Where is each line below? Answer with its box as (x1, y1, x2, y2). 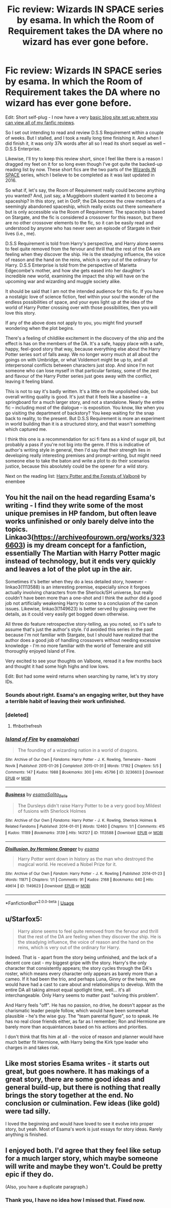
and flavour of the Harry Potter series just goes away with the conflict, (5, 373, 153, 379)
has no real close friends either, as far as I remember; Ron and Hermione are (5, 1018, 165, 1024)
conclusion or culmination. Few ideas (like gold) (5, 1099, 160, 1108)
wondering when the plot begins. (5, 325, 75, 331)
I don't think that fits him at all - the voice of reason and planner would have (5, 1034, 164, 1040)
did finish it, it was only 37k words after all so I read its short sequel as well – (5, 140, 165, 146)
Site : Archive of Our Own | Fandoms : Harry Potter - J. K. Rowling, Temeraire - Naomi (5, 757, 156, 762)
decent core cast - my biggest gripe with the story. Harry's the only (5, 960, 147, 966)
